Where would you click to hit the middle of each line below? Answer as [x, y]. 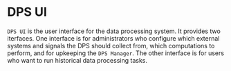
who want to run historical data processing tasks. [77, 60]
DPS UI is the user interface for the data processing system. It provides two [114, 31]
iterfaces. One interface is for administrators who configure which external [113, 38]
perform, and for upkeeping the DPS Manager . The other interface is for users [116, 53]
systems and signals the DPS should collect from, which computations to [111, 45]
